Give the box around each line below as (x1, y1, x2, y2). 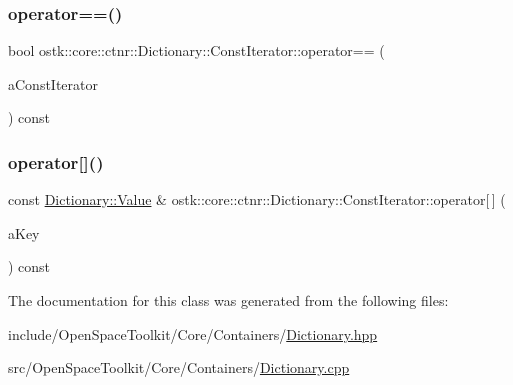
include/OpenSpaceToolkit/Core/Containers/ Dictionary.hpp (8, 323, 378, 344)
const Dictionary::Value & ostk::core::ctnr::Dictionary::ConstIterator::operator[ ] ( (8, 189, 506, 210)
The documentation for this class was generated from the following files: (8, 290, 449, 310)
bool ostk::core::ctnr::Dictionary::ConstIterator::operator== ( (8, 40, 385, 61)
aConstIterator (8, 73, 98, 94)
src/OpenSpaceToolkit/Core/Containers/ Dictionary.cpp (8, 357, 350, 378)
